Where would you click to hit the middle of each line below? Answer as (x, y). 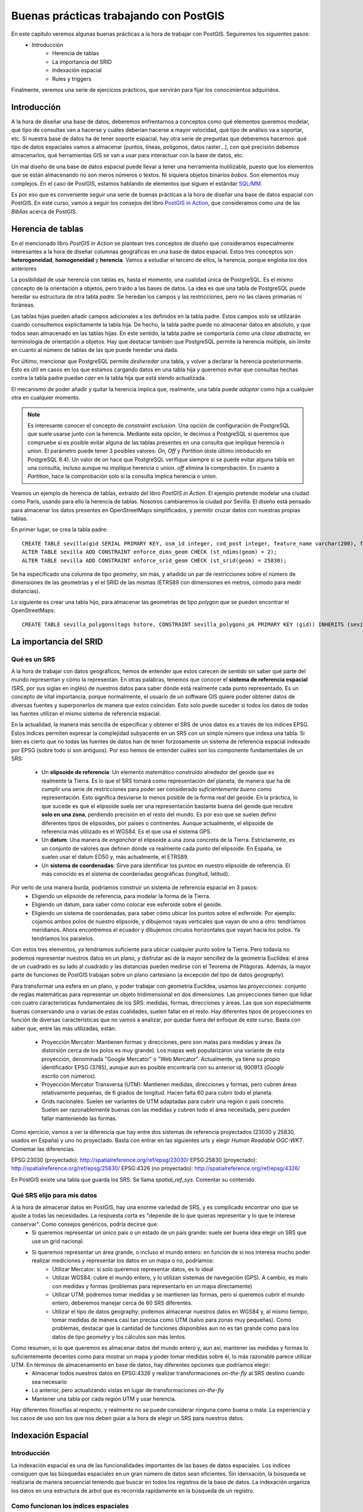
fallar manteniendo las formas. (79, 1118)
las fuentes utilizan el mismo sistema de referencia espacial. (86, 713)
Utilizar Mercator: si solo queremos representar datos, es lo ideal (133, 1269)
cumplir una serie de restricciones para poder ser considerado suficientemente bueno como (156, 789)
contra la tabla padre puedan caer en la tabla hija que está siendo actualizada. (109, 378)
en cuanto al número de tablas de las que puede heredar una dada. (95, 350)
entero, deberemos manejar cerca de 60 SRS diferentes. (123, 1303)
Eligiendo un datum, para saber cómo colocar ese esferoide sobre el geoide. (127, 905)
